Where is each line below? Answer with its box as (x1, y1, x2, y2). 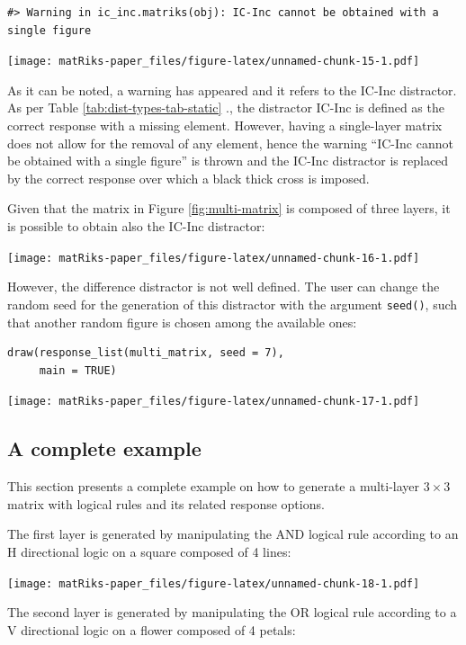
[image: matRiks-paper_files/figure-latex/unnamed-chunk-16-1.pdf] (7, 251, 420, 264)
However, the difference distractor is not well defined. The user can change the (7, 277, 440, 296)
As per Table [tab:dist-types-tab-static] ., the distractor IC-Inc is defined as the (7, 98, 444, 117)
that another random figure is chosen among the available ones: (7, 312, 357, 331)
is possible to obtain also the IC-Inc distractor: (7, 217, 265, 235)
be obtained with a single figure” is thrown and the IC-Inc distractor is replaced (7, 151, 449, 170)
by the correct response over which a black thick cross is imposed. (7, 168, 370, 187)
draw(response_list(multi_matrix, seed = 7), (7, 346, 284, 360)
